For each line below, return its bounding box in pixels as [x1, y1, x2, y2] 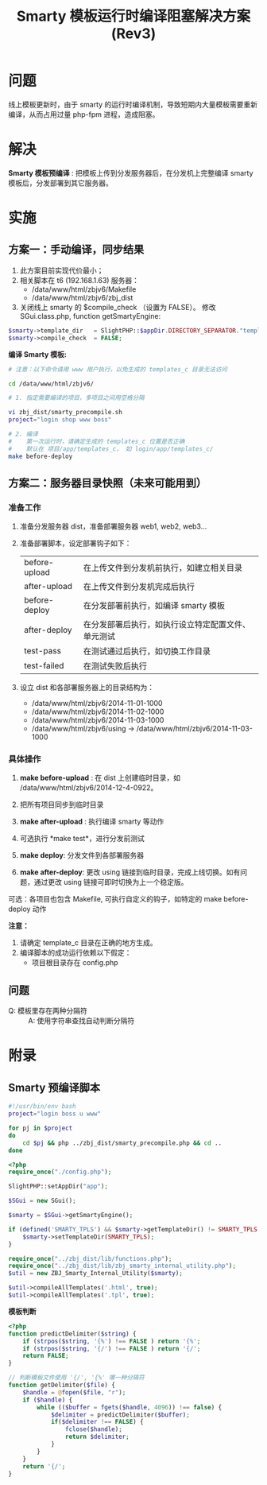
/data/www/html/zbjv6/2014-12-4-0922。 [19, 783, 158, 793]
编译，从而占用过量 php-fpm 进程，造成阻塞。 [8, 109, 160, 119]
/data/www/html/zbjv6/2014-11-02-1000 [31, 707, 164, 716]
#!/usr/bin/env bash [8, 1103, 77, 1111]
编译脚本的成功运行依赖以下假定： [19, 948, 132, 958]
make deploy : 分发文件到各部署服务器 [19, 851, 145, 860]
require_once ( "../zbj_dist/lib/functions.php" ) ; [8, 1254, 172, 1262]
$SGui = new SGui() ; [8, 1197, 77, 1205]
